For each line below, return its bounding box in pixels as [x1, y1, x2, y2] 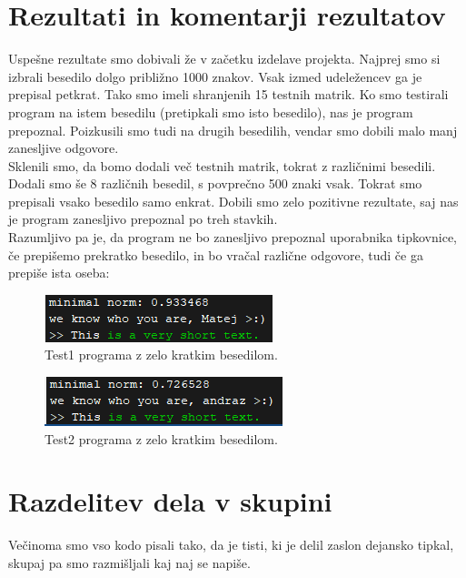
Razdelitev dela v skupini [8, 482, 332, 520]
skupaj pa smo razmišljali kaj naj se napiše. [8, 553, 251, 572]
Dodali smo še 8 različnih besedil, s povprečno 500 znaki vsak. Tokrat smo [8, 174, 422, 193]
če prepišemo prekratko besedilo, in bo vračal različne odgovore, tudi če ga [8, 245, 423, 264]
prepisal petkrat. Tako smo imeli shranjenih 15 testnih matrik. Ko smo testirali [8, 85, 449, 104]
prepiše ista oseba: [8, 263, 110, 282]
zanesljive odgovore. [8, 138, 119, 157]
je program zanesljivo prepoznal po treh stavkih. [8, 209, 278, 228]
